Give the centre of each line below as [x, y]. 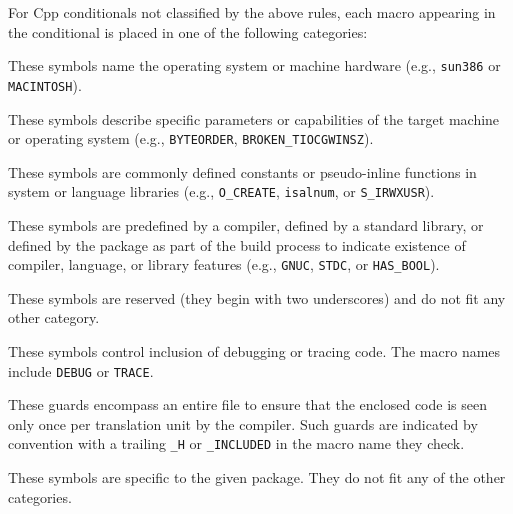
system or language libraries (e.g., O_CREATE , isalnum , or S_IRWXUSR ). [221, 191]
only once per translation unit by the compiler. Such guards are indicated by [243, 423]
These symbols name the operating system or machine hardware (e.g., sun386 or [254, 65]
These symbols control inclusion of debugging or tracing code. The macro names [254, 351]
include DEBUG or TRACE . [81, 370]
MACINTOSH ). [45, 84]
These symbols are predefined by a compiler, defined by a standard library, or [246, 225]
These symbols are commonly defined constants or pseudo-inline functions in [242, 171]
